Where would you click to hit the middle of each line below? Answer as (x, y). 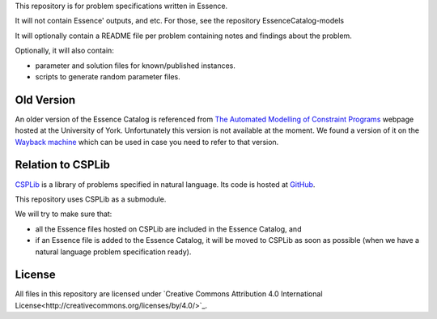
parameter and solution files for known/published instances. (136, 66)
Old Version (45, 100)
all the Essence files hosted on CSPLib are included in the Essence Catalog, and (168, 229)
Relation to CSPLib (63, 165)
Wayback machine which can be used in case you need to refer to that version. (147, 142)
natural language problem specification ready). (113, 252)
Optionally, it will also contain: (65, 51)
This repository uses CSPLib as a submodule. (91, 199)
